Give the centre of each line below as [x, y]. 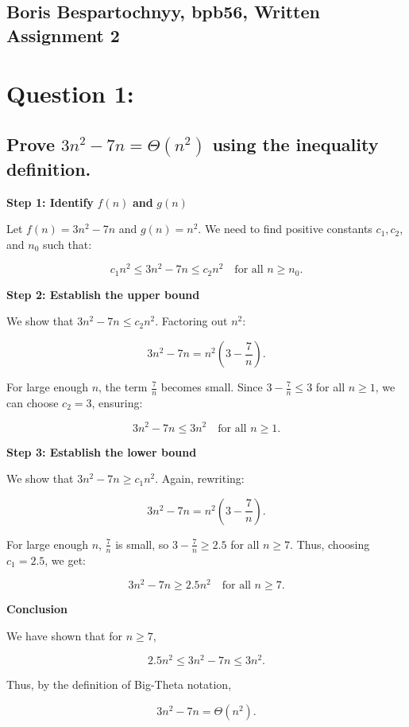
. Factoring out [191, 321]
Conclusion [37, 609]
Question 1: [70, 93]
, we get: [66, 560]
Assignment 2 [63, 35]
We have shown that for [64, 635]
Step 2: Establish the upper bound [103, 294]
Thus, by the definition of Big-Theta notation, [119, 684]
